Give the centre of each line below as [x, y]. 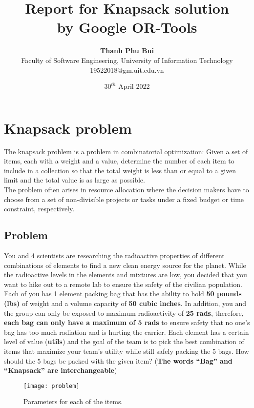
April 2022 [134, 86]
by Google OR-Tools [127, 27]
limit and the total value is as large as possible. [74, 180]
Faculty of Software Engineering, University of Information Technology [127, 60]
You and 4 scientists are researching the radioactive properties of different [114, 255]
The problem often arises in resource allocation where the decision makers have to [127, 189]
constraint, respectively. [39, 209]
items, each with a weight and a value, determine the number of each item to [119, 161]
